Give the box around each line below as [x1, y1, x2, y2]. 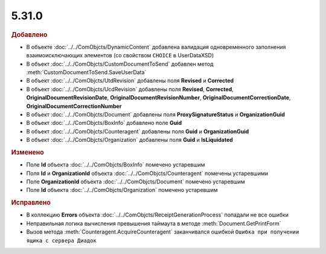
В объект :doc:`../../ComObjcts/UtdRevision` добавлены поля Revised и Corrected [26, 77, 234, 84]
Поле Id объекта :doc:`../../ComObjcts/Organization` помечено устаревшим [26, 186, 219, 194]
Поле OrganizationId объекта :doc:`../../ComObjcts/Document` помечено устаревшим [26, 178, 246, 185]
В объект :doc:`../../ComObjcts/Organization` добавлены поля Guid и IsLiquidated [26, 136, 234, 144]
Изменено [11, 148, 45, 156]
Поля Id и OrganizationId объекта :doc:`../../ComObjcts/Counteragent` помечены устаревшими [26, 170, 269, 177]
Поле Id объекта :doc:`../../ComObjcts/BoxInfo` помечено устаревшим [26, 161, 205, 168]
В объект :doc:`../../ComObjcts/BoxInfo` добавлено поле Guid [26, 119, 182, 127]
